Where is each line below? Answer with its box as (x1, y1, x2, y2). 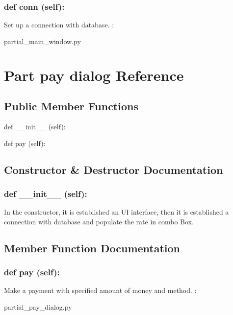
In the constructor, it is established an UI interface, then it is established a (4, 207, 229, 217)
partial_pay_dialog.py (4, 301, 72, 312)
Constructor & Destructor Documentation (4, 162, 223, 177)
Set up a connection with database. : (4, 20, 114, 30)
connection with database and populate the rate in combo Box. (4, 216, 194, 226)
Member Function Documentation (4, 240, 181, 255)
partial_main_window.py (4, 36, 81, 46)
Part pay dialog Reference (4, 65, 184, 85)
